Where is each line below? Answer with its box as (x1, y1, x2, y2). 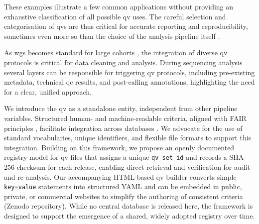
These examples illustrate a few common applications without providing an (4, 1, 234, 11)
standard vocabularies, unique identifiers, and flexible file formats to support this (4, 132, 252, 143)
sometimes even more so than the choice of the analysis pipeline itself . (4, 30, 220, 41)
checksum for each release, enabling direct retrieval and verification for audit (16, 161, 250, 172)
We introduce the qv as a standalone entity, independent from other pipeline (4, 103, 238, 113)
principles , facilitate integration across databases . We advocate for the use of (4, 122, 243, 133)
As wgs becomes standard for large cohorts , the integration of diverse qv (4, 47, 228, 58)
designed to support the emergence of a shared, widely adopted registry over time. (4, 211, 255, 221)
